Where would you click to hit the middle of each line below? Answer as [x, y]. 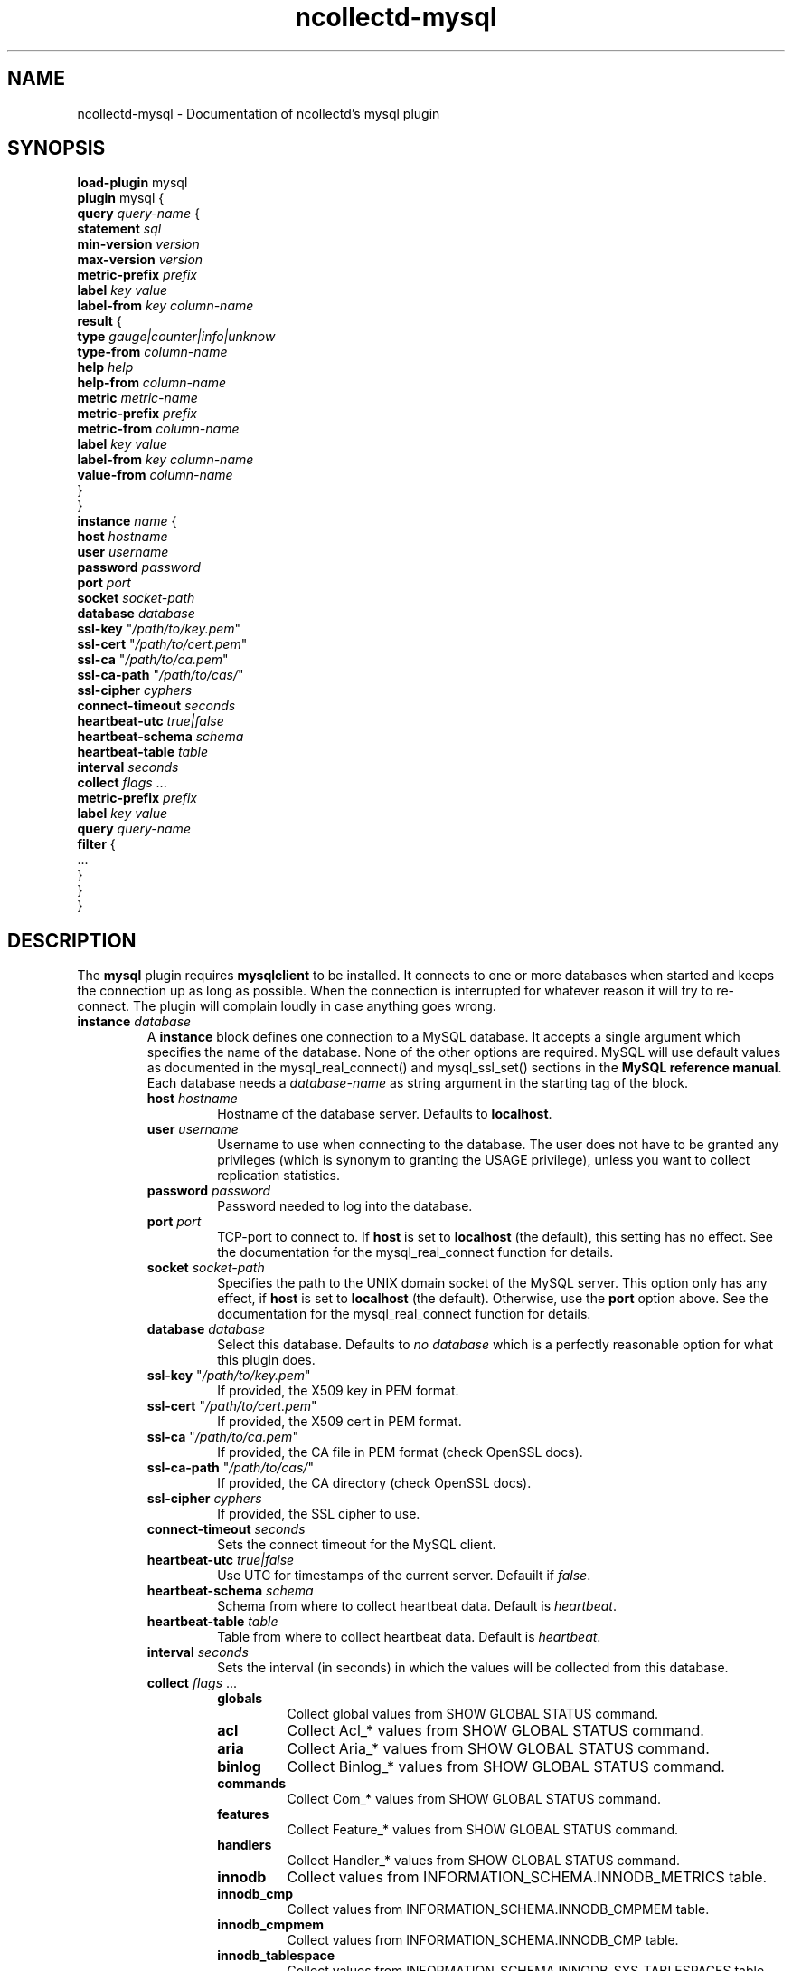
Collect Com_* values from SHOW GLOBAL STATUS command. [474, 1799]
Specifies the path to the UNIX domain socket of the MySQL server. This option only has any [492, 1283]
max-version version [140, 260]
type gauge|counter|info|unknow [176, 337]
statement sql [119, 229]
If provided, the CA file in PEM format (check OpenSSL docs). [400, 1452]
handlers [245, 1845]
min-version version [138, 244]
